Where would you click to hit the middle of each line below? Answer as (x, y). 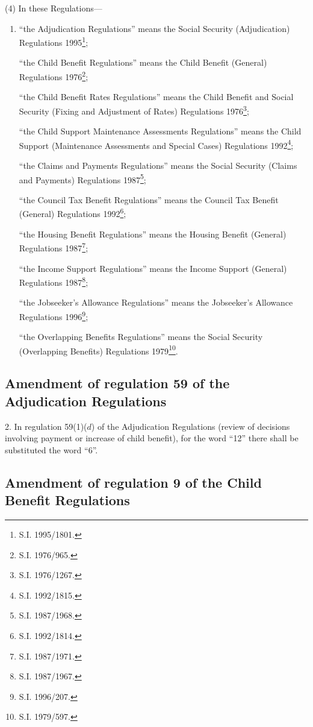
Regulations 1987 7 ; (54, 247)
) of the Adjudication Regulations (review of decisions (191, 426)
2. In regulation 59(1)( (46, 426)
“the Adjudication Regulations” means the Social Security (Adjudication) (154, 28)
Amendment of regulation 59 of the (117, 383)
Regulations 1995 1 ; (54, 41)
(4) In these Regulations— (54, 8)
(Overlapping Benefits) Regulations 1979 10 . (98, 350)
